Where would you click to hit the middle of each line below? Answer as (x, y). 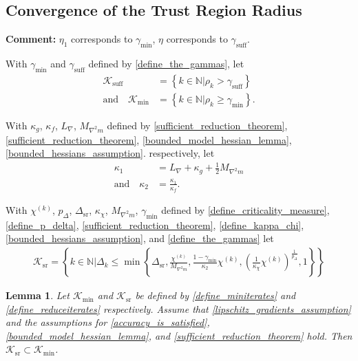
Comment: (31, 39)
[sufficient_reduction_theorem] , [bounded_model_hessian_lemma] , (149, 139)
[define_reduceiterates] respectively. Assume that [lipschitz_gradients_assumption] (178, 308)
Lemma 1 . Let (38, 295)
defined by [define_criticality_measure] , (245, 210)
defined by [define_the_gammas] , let (166, 63)
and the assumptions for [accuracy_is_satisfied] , (108, 322)
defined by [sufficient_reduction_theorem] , (197, 125)
